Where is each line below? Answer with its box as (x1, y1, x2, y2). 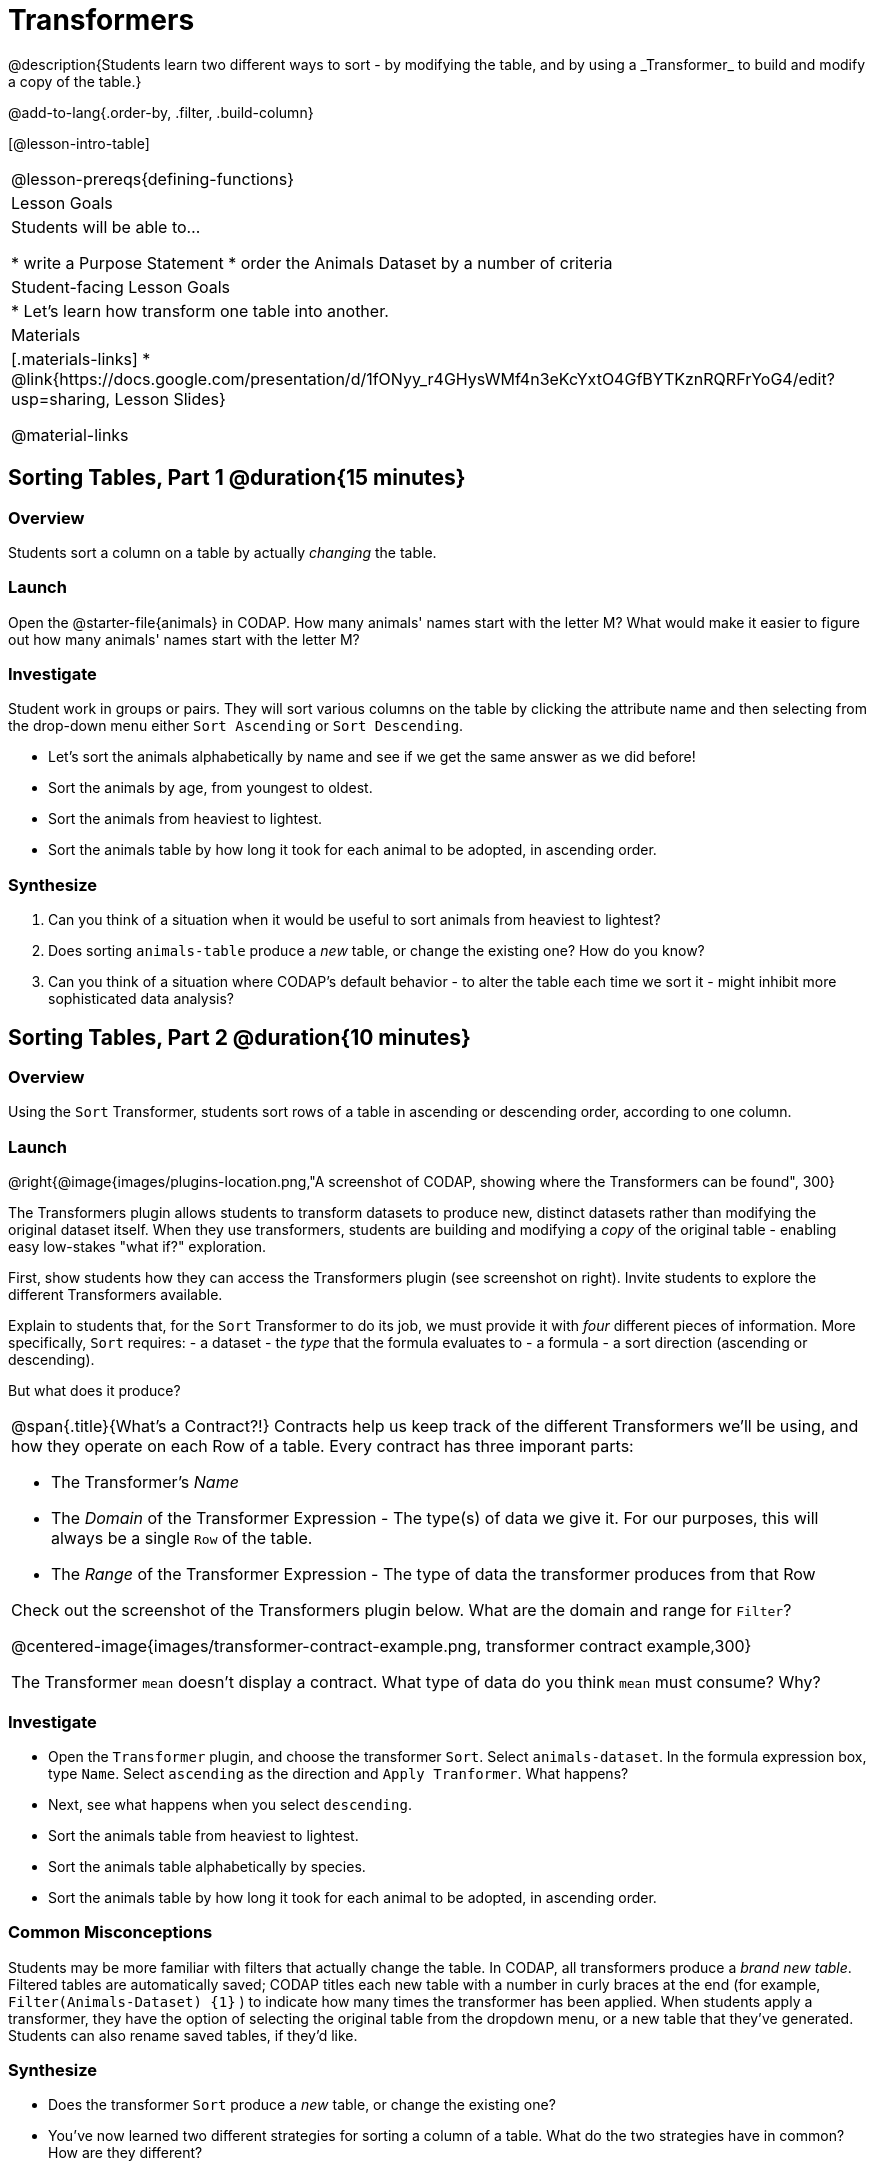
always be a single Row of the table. (51, 1528, 313, 1549)
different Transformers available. (8, 1286, 223, 1304)
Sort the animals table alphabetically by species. (48, 1857, 366, 1875)
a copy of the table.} (8, 72, 142, 90)
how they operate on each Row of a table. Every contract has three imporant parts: (11, 1436, 634, 1457)
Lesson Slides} (114, 388, 226, 409)
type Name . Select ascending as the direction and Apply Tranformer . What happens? (48, 1764, 629, 1782)
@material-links (11, 424, 129, 445)
